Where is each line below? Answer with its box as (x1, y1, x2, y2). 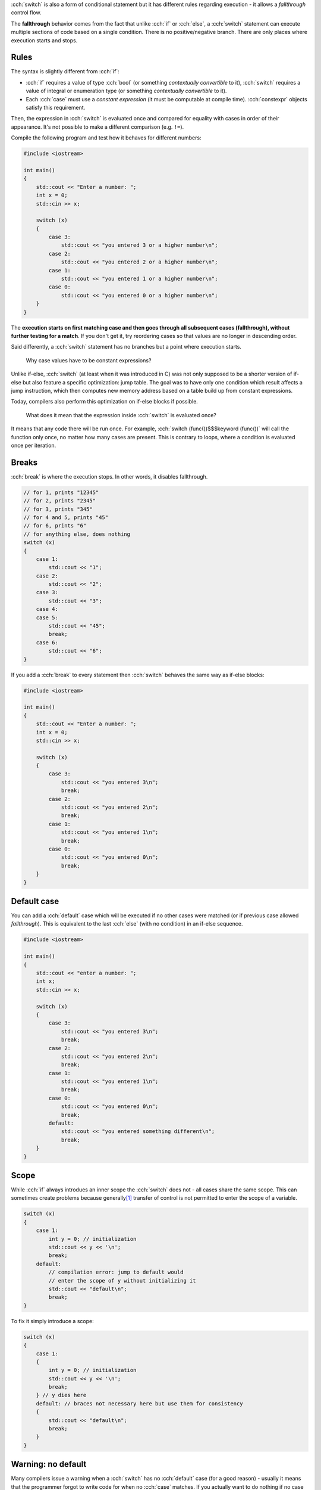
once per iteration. (11, 442, 56, 449)
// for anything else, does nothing (23, 530, 131, 538)
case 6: (36, 639, 59, 646)
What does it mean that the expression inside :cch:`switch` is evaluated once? (26, 411, 216, 418)
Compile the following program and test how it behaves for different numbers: (11, 134, 202, 141)
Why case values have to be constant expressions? (26, 356, 152, 364)
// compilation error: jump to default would (48, 1269, 184, 1275)
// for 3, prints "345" (23, 505, 93, 513)
